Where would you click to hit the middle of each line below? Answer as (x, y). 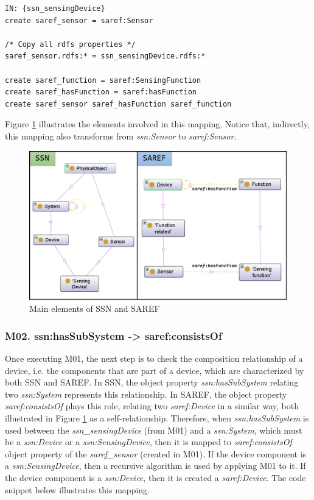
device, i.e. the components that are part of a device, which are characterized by (155, 370)
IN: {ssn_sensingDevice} (55, 9)
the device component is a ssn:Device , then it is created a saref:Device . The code (155, 477)
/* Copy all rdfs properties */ (70, 44)
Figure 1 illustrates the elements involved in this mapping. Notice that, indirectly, (157, 124)
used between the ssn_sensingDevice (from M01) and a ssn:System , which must (154, 430)
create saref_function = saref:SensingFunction (103, 80)
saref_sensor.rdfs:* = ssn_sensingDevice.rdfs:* (105, 56)
